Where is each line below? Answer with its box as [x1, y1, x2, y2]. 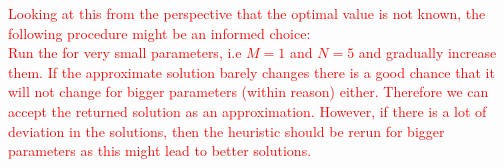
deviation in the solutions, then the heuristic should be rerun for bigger [8, 120, 445, 141]
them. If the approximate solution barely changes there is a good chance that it [8, 61, 495, 82]
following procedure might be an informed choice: [8, 22, 311, 43]
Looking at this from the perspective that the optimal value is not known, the [8, 3, 486, 23]
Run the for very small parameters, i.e [8, 42, 242, 63]
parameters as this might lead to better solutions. [8, 140, 312, 161]
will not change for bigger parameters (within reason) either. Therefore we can [8, 81, 489, 102]
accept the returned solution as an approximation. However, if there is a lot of [8, 100, 487, 121]
